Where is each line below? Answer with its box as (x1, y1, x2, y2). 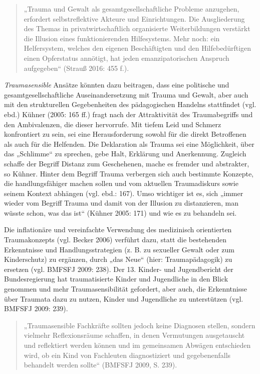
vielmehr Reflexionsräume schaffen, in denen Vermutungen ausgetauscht (24, 330, 245, 340)
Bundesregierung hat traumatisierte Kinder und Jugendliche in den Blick (4, 273, 228, 284)
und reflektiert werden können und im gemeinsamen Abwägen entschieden (24, 340, 251, 350)
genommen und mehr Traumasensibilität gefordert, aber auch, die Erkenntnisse (4, 284, 247, 294)
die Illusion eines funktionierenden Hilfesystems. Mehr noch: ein (24, 33, 220, 43)
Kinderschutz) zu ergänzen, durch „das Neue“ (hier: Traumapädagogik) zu (4, 254, 232, 264)
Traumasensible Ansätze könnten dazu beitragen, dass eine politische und (4, 79, 229, 90)
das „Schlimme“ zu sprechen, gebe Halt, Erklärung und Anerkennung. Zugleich (4, 148, 246, 159)
